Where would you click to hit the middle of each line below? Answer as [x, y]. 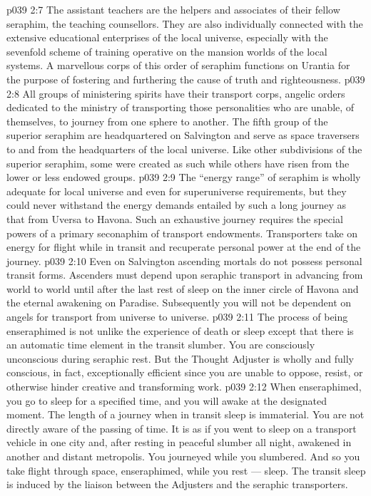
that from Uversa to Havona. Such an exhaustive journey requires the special [175, 218]
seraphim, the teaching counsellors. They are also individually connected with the [185, 23]
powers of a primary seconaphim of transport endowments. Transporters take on [182, 233]
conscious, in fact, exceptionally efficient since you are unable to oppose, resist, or [185, 372]
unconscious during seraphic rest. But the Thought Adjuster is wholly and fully [180, 358]
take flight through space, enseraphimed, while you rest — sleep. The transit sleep [186, 470]
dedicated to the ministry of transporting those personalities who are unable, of [181, 107]
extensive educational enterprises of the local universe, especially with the [167, 37]
